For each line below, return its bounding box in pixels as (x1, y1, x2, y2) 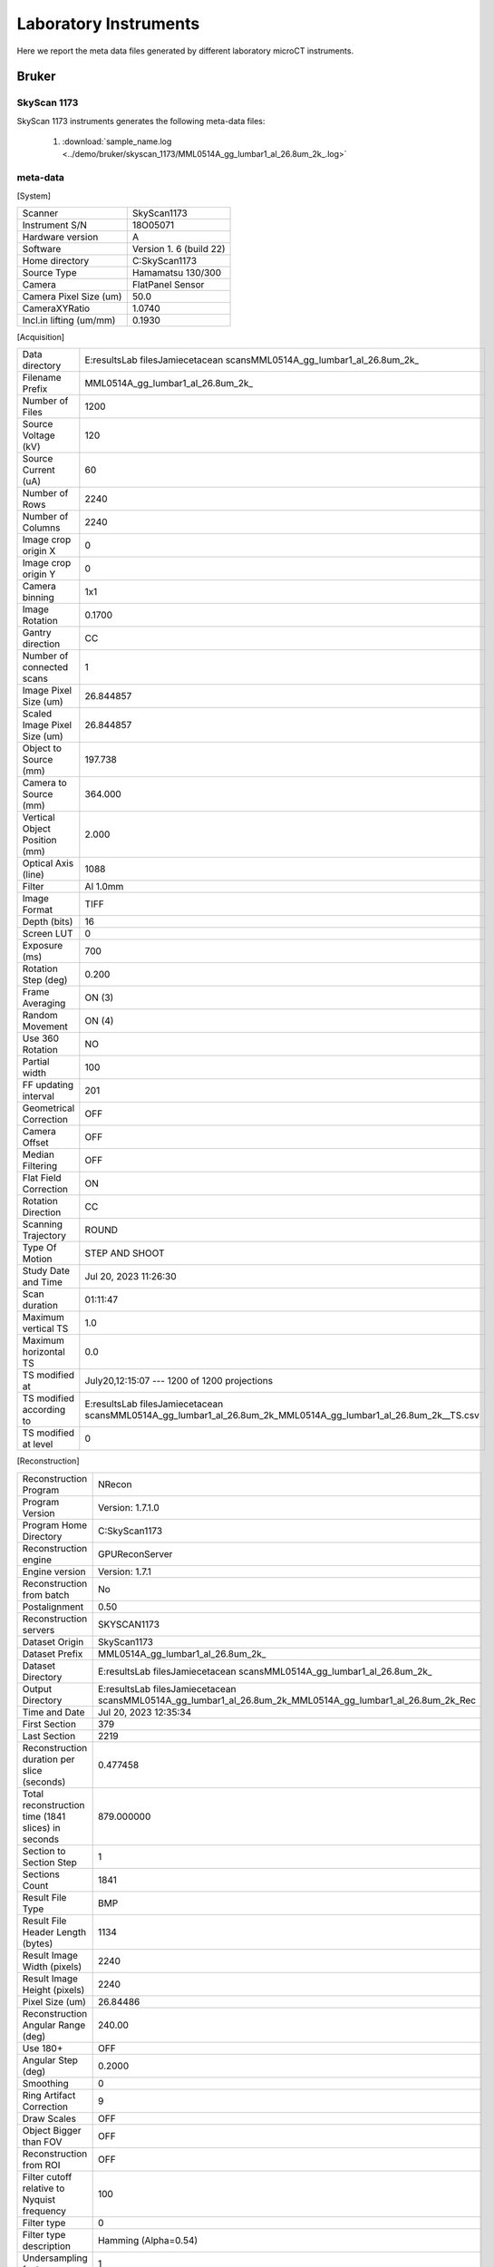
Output (22, 1682, 53, 1695)
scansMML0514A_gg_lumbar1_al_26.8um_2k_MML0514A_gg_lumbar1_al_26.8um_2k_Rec (97, 1694, 476, 1707)
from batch (22, 1588, 70, 1601)
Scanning (22, 1218, 63, 1231)
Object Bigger (22, 2124, 82, 2136)
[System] (16, 190, 52, 201)
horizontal (22, 1346, 65, 1358)
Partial (22, 1056, 50, 1068)
